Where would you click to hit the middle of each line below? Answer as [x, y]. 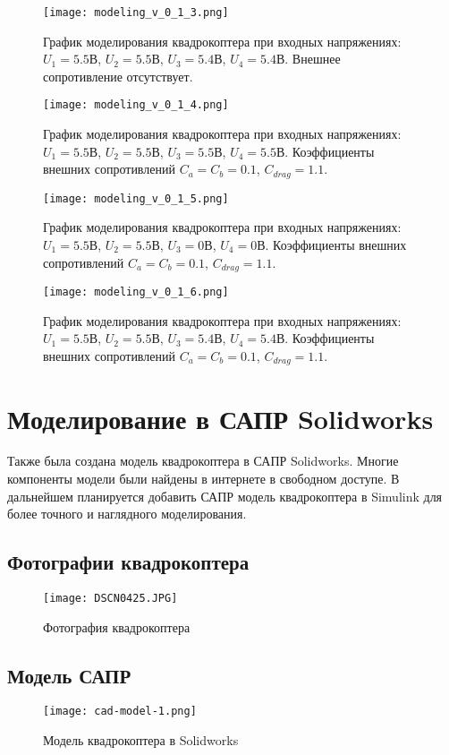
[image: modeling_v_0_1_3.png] [136, 13]
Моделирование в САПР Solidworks [220, 418]
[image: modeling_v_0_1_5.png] [136, 198]
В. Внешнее [308, 59]
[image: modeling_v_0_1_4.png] [136, 105]
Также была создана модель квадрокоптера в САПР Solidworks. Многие [203, 461]
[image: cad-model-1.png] [120, 712]
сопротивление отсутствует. [118, 76]
